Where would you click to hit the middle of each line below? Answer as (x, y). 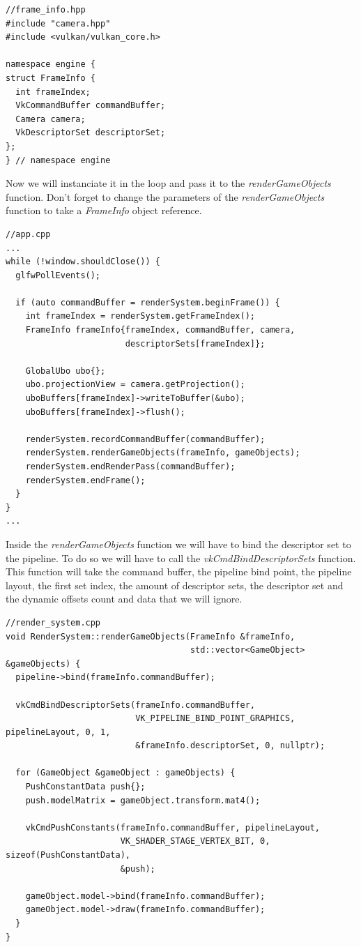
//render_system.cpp (53, 622)
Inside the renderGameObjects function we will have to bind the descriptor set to (178, 544)
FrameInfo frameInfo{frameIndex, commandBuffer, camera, (160, 330)
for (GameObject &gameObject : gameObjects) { (125, 773)
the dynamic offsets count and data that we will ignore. (124, 599)
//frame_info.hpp (46, 10)
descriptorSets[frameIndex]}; (195, 343)
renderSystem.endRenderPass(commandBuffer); (130, 467)
